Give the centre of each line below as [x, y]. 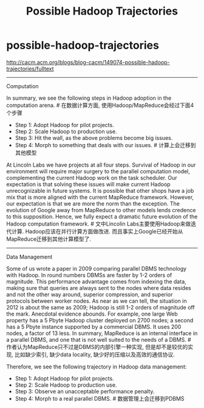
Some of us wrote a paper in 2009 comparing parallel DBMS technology [97, 268]
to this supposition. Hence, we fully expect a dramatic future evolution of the [102, 216]
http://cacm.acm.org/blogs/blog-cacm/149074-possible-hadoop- [88, 62]
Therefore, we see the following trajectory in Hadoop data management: [97, 367]
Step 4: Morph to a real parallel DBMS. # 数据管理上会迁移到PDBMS [100, 398]
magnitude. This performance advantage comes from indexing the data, [96, 282]
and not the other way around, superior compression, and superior [90, 294]
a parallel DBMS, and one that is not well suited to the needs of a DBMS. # [99, 339]
